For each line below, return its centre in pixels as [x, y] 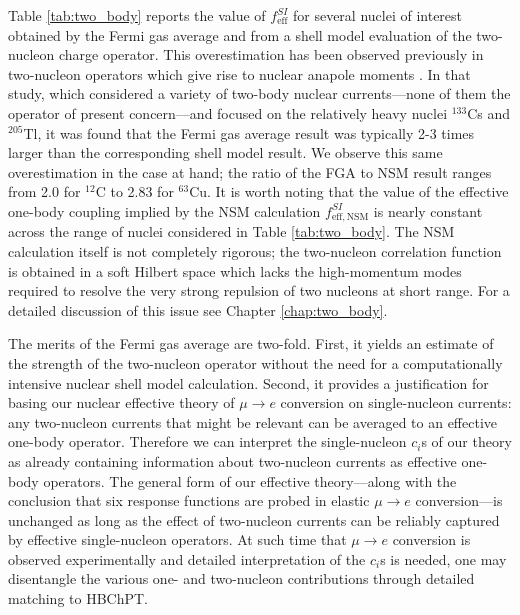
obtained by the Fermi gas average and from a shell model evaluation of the [240, 34]
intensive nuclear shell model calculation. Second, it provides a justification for [248, 382]
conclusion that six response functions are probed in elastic [189, 500]
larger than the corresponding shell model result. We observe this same [225, 152]
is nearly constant [428, 210]
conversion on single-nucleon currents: [396, 402]
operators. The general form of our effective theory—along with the [250, 480]
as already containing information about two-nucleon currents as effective [232, 460]
